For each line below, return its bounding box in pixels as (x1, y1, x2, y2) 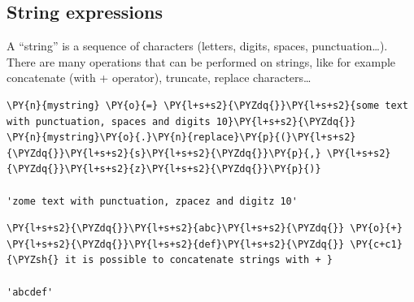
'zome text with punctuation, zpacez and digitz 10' (7, 195, 298, 207)
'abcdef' (7, 286, 54, 298)
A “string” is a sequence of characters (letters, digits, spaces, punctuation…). (7, 37, 388, 54)
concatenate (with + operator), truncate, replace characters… (7, 69, 312, 86)
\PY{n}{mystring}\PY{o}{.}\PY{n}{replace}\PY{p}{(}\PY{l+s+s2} (7, 132, 356, 144)
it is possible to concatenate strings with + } (64, 254, 333, 266)
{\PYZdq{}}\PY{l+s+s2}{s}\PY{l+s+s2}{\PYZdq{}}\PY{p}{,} (7, 147, 321, 159)
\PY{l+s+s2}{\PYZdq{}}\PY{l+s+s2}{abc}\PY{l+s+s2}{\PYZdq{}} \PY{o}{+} (7, 222, 403, 235)
